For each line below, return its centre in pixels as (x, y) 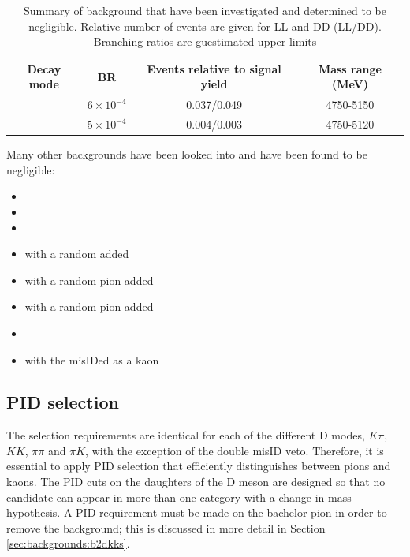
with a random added (77, 254)
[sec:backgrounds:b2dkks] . (68, 543)
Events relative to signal (214, 68)
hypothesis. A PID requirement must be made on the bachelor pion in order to (197, 512)
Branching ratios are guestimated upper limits (205, 41)
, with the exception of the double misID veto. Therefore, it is (235, 450)
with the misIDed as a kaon (92, 359)
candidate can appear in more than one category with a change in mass (179, 497)
